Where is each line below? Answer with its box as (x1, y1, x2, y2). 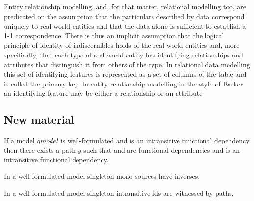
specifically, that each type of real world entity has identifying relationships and (4, 49, 243, 59)
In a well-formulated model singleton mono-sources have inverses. (4, 171, 200, 181)
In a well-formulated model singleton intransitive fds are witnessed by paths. (4, 187, 234, 198)
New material (4, 112, 74, 127)
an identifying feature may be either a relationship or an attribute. (4, 88, 204, 98)
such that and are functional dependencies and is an (83, 144, 240, 155)
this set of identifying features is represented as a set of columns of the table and (4, 69, 247, 79)
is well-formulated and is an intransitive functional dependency (60, 135, 250, 145)
